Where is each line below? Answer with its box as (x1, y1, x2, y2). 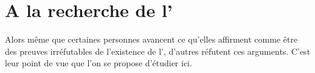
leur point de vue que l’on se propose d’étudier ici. (5, 57, 192, 69)
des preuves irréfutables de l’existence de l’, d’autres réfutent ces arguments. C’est (5, 44, 311, 57)
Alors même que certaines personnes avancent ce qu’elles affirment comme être (5, 33, 298, 46)
